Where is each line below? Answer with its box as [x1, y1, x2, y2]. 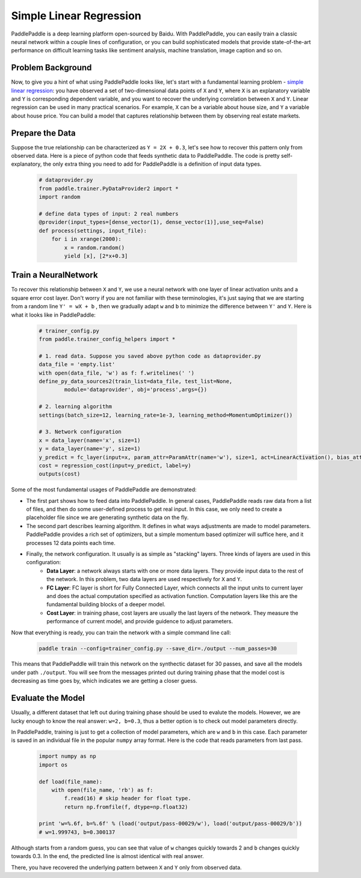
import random [39, 193, 81, 201]
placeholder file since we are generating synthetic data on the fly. [26, 514, 189, 521]
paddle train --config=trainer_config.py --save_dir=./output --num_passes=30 [39, 645, 277, 652]
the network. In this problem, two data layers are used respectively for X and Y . [46, 576, 242, 583]
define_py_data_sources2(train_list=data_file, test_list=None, [39, 378, 233, 385]
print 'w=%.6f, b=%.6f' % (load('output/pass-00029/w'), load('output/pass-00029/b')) [39, 820, 303, 827]
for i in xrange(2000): [51, 235, 122, 243]
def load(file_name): [39, 778, 103, 785]
